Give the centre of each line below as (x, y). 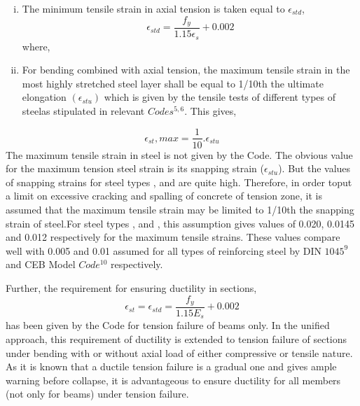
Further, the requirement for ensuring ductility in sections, (131, 287)
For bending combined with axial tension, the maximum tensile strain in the (186, 70)
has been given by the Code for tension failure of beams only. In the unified (168, 325)
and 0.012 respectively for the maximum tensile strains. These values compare (173, 237)
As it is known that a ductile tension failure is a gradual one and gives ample (171, 366)
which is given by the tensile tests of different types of (220, 97)
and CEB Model (41, 264)
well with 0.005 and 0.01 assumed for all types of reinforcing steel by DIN (164, 250)
